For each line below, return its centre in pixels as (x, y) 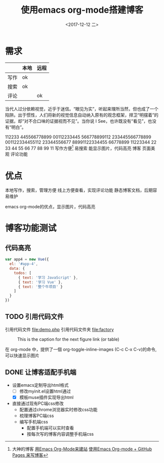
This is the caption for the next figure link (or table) (68, 339)
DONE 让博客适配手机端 (41, 372)
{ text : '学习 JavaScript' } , (48, 277)
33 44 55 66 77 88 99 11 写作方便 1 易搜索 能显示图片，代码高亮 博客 (73, 148)
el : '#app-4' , (24, 264)
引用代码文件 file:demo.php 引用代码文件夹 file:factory (60, 329)
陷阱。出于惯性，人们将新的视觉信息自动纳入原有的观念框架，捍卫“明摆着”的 (82, 115)
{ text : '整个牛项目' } (40, 287)
